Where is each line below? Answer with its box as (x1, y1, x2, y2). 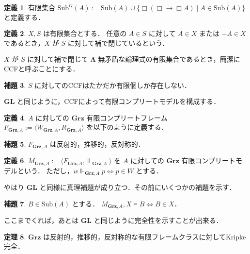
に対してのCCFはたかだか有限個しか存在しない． (34, 80, 191, 90)
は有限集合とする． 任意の (43, 28, 127, 38)
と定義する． (4, 12, 45, 22)
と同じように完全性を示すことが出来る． (94, 215, 223, 225)
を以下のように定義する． (86, 122, 168, 132)
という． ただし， (17, 165, 74, 175)
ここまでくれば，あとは (4, 215, 78, 225)
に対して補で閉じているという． (67, 37, 169, 48)
